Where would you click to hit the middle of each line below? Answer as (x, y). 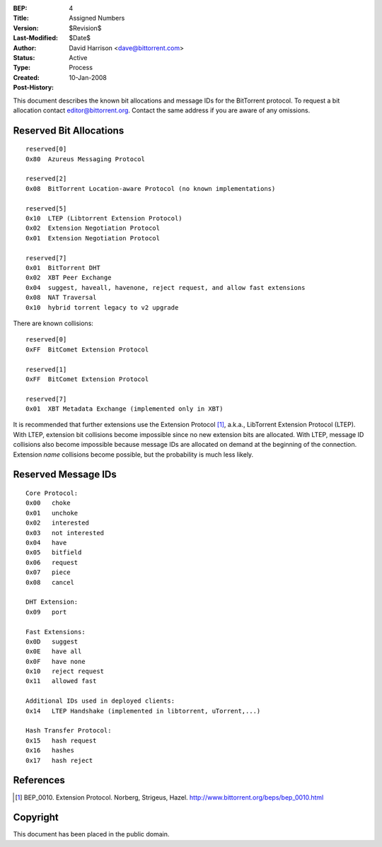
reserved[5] (46, 208)
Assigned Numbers (97, 18)
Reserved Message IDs (65, 475)
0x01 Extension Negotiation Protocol (93, 238)
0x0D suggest (52, 641)
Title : (21, 18)
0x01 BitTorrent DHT (63, 268)
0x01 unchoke (52, 513)
